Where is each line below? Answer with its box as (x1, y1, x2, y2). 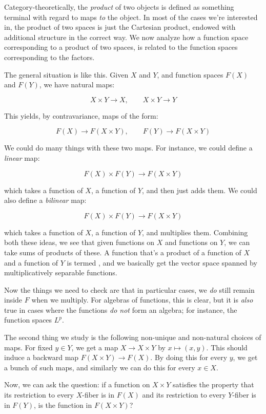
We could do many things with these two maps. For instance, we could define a (4, 142, 253, 153)
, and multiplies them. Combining (142, 227, 248, 237)
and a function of (4, 257, 58, 268)
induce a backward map (4, 352, 79, 363)
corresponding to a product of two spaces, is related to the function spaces (4, 42, 238, 52)
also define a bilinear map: (4, 195, 87, 205)
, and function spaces (157, 69, 223, 80)
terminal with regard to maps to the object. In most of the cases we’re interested (4, 11, 258, 22)
